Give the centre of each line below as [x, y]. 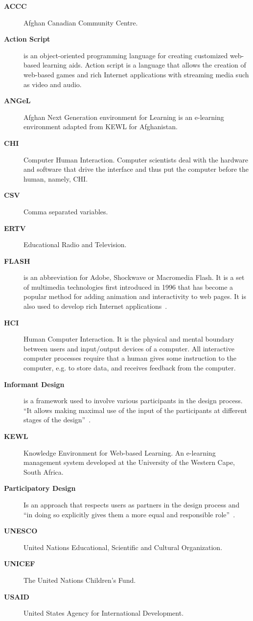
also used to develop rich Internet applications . [95, 306]
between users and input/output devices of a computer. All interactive [129, 348]
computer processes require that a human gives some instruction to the [130, 358]
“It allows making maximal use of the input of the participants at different [135, 410]
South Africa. [44, 471]
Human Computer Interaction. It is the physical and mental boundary [129, 339]
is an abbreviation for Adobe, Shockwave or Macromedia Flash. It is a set [134, 277]
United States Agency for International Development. [104, 613]
